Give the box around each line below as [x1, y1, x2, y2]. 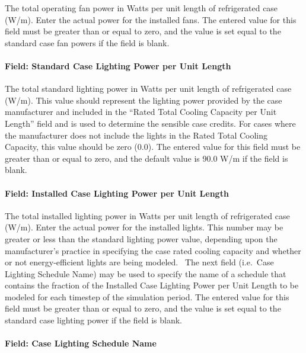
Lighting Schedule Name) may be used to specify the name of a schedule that [5, 267, 286, 280]
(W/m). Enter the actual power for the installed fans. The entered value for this [5, 13, 297, 25]
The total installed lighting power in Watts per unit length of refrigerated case [5, 209, 290, 222]
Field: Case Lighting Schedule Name [5, 337, 157, 349]
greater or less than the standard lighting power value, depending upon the [5, 232, 278, 245]
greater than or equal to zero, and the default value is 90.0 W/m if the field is [5, 152, 288, 164]
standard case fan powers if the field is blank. [5, 36, 170, 49]
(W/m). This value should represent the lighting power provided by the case [5, 94, 282, 106]
